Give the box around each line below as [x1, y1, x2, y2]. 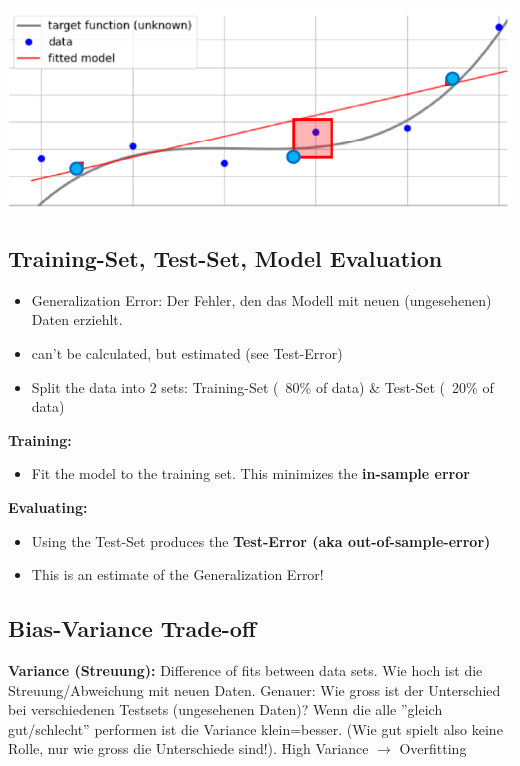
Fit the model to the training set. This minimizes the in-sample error [31, 463, 470, 484]
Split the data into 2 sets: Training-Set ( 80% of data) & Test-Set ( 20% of [31, 376, 494, 397]
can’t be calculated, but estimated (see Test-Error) [31, 343, 343, 364]
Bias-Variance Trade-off [8, 613, 256, 644]
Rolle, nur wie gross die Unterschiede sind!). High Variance [8, 738, 369, 759]
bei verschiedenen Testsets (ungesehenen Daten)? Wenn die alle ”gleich [8, 699, 443, 720]
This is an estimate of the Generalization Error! [31, 564, 324, 585]
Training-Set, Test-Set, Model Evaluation [8, 243, 443, 274]
